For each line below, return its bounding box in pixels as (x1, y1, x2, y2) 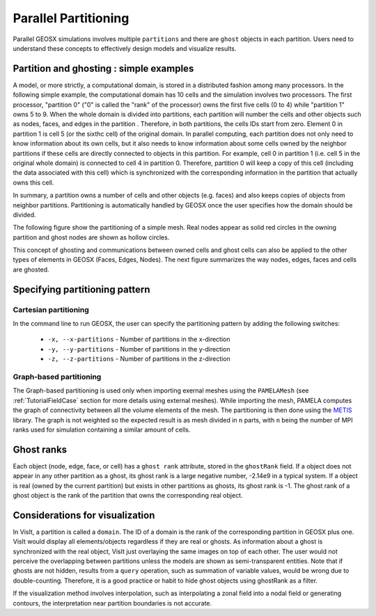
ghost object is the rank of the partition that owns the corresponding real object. (13, 491, 243, 499)
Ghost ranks (13, 443, 68, 455)
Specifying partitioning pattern (13, 283, 150, 295)
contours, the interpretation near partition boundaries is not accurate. (13, 599, 212, 607)
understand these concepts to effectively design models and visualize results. (13, 44, 237, 52)
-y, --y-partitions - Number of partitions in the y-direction (47, 345, 230, 353)
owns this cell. (13, 178, 54, 187)
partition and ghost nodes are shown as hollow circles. (13, 233, 170, 242)
